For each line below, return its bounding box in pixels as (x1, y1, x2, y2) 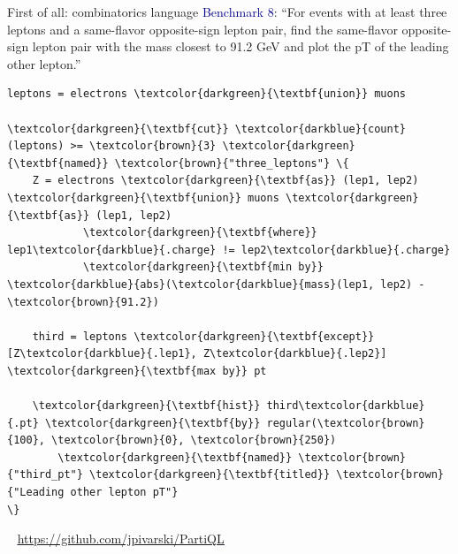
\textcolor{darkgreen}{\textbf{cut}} (7, 122, 229, 135)
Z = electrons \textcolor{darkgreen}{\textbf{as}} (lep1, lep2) (32, 174, 419, 187)
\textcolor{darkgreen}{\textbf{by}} (44, 416, 261, 429)
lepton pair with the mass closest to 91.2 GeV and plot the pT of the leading (32, 37, 449, 56)
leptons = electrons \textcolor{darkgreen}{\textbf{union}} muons (7, 87, 407, 101)
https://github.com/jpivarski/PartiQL (17, 529, 225, 548)
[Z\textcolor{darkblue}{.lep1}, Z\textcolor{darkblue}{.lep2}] (7, 347, 387, 360)
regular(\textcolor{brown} (266, 416, 425, 429)
